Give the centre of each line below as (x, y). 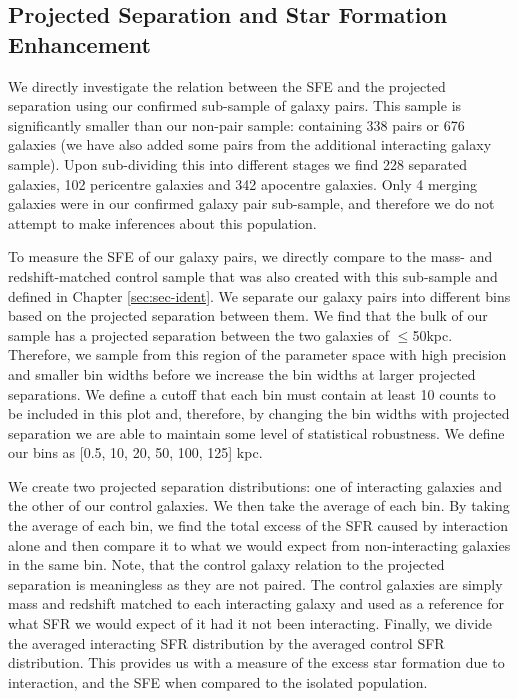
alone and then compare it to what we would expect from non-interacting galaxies (259, 544)
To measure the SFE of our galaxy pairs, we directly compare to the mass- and (250, 256)
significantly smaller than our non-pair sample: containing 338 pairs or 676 (236, 124)
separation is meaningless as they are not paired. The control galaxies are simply (255, 583)
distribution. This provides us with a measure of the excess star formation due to (256, 662)
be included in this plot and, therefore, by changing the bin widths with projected (259, 413)
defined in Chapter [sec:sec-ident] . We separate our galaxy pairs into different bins (259, 295)
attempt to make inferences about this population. (162, 222)
